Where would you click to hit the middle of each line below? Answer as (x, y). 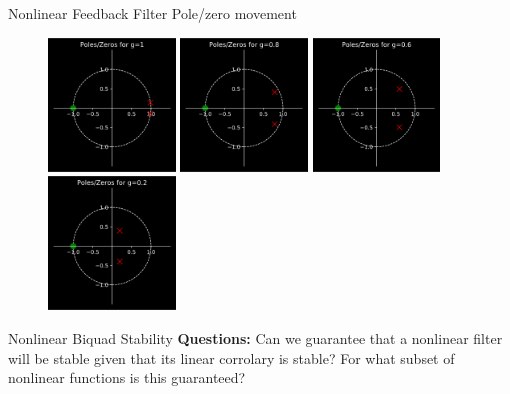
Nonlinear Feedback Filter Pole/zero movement (152, 13)
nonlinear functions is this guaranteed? (127, 377)
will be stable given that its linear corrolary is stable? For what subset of (231, 357)
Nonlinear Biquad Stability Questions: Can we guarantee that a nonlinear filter (255, 337)
